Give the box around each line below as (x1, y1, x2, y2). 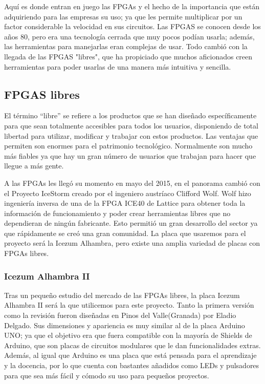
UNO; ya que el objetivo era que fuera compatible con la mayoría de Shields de (4, 330, 252, 340)
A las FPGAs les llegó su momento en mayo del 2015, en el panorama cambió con (4, 177, 260, 188)
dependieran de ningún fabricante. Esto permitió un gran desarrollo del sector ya (4, 218, 258, 228)
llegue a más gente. (4, 160, 64, 171)
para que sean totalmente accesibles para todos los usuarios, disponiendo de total (4, 120, 258, 131)
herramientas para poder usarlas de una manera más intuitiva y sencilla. (4, 61, 231, 72)
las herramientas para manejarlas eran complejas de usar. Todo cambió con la (4, 41, 248, 52)
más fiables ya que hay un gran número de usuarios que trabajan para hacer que (4, 150, 256, 161)
